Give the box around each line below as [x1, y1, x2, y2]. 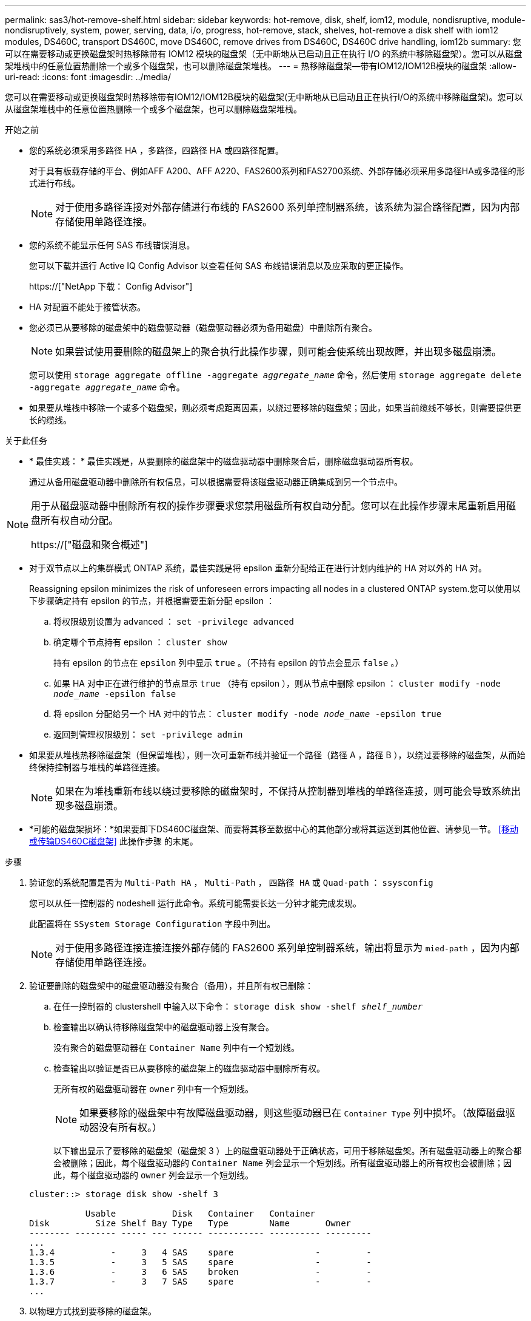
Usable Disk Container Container [85, 1209, 316, 1218]
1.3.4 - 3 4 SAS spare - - [29, 1248, 372, 1257]
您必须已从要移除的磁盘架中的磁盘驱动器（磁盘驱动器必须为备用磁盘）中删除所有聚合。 [29, 322, 377, 333]
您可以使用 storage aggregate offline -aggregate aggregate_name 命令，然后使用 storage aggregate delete [29, 370, 521, 380]
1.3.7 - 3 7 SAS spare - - [29, 1277, 372, 1286]
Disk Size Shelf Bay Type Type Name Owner [29, 1218, 352, 1228]
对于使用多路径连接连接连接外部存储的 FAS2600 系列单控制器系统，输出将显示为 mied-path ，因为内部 [55, 942, 519, 954]
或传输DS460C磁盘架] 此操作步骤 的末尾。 [29, 836, 198, 846]
